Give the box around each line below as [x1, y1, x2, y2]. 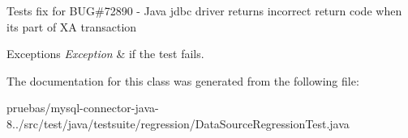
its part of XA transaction [6, 18, 137, 35]
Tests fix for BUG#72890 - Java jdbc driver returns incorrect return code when [6, 2, 402, 19]
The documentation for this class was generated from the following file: [6, 72, 359, 89]
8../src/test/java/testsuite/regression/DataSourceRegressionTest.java [6, 115, 350, 132]
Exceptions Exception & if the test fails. [6, 45, 204, 62]
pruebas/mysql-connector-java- [6, 99, 159, 116]
